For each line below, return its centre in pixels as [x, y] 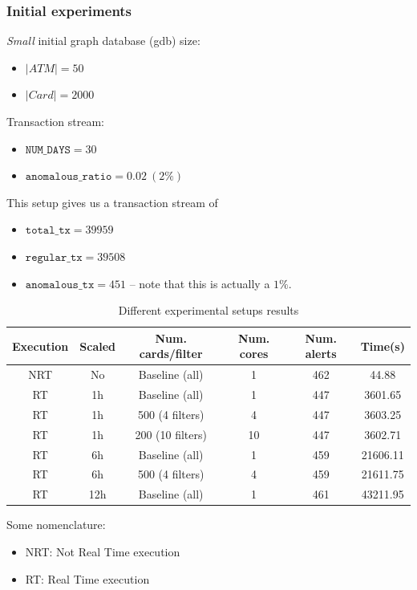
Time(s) [383, 346]
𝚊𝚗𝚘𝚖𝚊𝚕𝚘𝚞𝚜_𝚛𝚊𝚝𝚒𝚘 [69, 177]
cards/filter [171, 354]
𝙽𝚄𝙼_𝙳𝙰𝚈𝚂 [48, 150]
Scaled [97, 346]
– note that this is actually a [200, 283]
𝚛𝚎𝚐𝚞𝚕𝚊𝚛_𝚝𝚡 [54, 257]
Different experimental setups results [208, 310]
